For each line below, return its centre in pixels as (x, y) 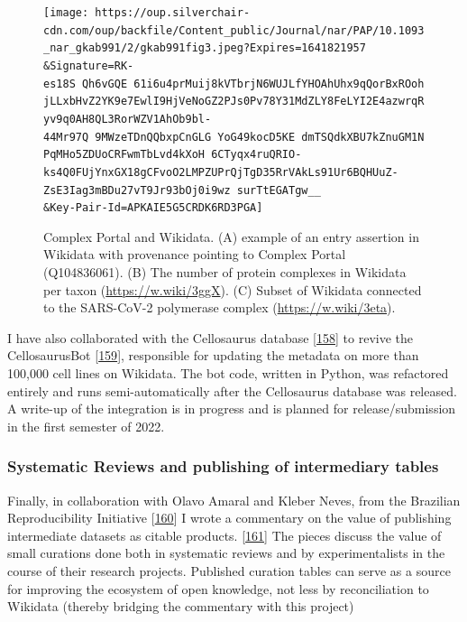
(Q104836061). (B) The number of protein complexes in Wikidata (225, 272)
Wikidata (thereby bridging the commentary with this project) (181, 606)
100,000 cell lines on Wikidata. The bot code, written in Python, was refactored (228, 373)
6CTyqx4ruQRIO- (256, 155)
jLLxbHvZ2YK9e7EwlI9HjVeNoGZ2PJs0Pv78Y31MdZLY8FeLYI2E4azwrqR (234, 102)
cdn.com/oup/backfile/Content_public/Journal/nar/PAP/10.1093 (234, 30)
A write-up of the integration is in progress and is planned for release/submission (232, 408)
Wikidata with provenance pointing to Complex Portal (195, 254)
